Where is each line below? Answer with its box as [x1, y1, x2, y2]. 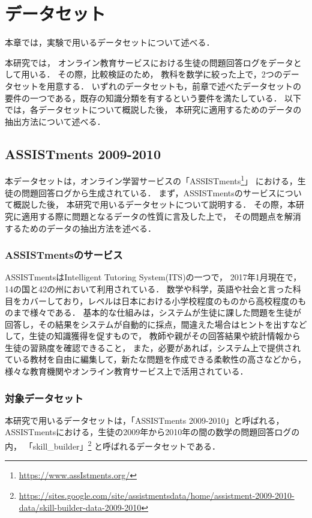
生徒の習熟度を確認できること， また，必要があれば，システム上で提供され [5, 341, 301, 354]
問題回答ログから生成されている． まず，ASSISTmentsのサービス [21, 186, 277, 199]
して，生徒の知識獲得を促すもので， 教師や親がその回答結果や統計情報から [5, 330, 301, 342]
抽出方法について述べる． [5, 115, 106, 127]
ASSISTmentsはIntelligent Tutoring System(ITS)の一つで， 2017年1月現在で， [5, 271, 302, 283]
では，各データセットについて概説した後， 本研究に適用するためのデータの [5, 103, 302, 116]
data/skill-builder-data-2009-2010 [19, 501, 142, 513]
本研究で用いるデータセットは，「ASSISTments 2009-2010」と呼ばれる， [5, 414, 284, 426]
